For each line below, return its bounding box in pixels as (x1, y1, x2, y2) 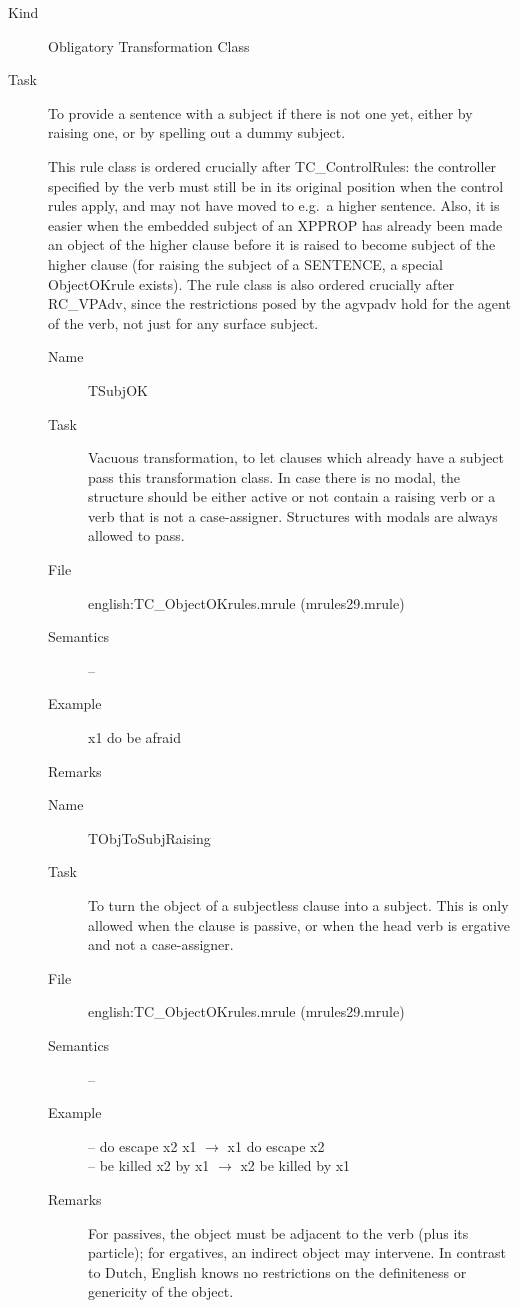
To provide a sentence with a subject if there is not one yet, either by (48, 102, 473, 123)
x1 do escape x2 (227, 1135, 325, 1156)
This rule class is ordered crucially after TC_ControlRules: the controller (48, 155, 497, 176)
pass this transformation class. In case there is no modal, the (88, 466, 461, 487)
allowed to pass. (88, 525, 185, 546)
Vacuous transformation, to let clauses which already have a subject (88, 447, 504, 468)
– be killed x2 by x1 (88, 1155, 210, 1176)
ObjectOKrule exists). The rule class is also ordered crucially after (48, 273, 455, 294)
